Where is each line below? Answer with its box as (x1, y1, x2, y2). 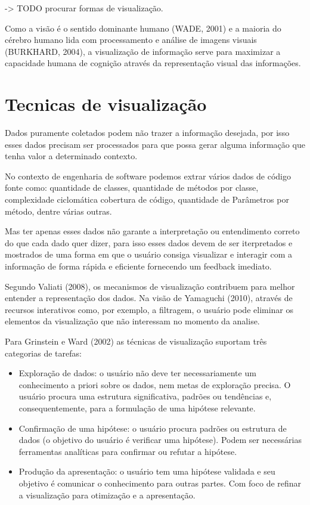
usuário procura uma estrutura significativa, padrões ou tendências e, (18, 390, 272, 402)
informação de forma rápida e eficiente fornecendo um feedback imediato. (5, 260, 272, 272)
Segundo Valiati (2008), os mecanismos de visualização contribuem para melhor (5, 280, 295, 292)
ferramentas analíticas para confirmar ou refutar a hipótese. (18, 445, 237, 457)
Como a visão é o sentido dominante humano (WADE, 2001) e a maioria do (5, 21, 281, 34)
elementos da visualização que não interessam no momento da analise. (5, 315, 260, 327)
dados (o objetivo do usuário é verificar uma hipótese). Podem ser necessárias (18, 433, 302, 446)
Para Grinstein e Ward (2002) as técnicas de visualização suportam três (5, 335, 267, 347)
